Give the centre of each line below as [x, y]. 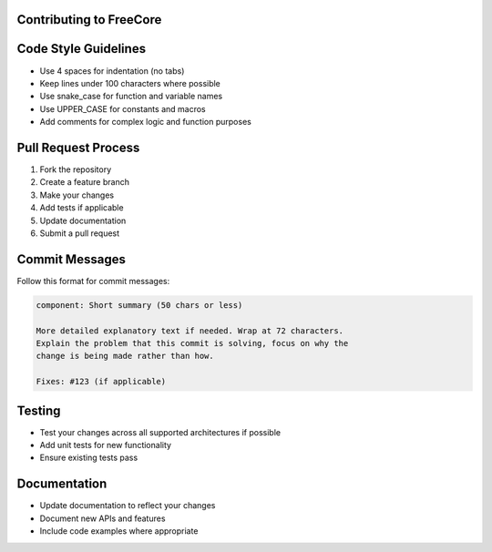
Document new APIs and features [102, 518]
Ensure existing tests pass [89, 458]
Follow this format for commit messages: [93, 281]
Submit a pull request [80, 233]
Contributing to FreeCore [89, 20]
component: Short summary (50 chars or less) [139, 305]
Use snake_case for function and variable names [131, 97]
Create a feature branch [84, 182]
